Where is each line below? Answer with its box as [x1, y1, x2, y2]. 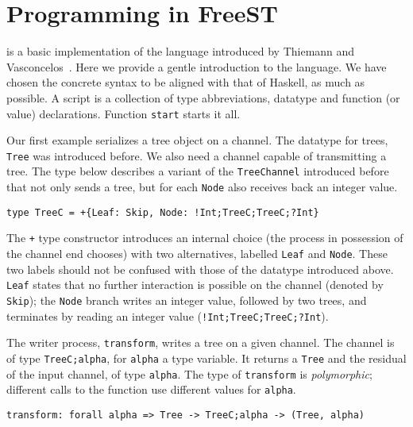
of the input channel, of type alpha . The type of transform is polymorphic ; [6, 365, 372, 382]
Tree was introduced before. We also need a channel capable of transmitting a [6, 147, 387, 163]
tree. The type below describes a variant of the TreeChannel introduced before [6, 163, 389, 179]
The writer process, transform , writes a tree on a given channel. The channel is [6, 334, 395, 351]
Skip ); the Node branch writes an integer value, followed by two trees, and [6, 291, 367, 308]
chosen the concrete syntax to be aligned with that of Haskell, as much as [6, 74, 365, 90]
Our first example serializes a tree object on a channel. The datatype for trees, [6, 132, 388, 148]
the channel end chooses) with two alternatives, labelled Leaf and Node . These [6, 245, 388, 262]
